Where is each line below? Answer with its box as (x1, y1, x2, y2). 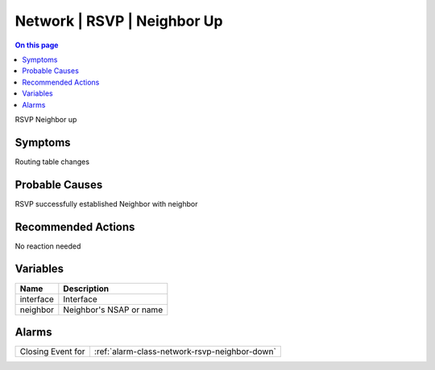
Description (63, 282, 109, 294)
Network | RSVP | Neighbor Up (14, 12, 223, 30)
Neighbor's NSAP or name (63, 304, 164, 315)
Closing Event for (19, 346, 85, 357)
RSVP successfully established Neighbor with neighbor (14, 199, 198, 208)
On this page (14, 40, 59, 50)
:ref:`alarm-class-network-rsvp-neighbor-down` (93, 346, 277, 357)
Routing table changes (14, 157, 90, 166)
